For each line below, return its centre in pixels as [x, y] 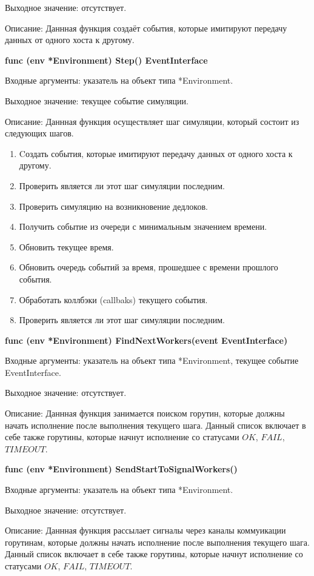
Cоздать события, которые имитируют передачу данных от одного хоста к [156, 153]
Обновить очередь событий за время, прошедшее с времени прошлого [149, 267]
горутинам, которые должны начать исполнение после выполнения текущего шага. [157, 542]
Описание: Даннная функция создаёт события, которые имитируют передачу [146, 28]
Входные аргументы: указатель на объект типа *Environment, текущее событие [152, 360]
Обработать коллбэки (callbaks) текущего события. [113, 299]
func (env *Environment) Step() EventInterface [106, 60]
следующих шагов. [39, 133]
